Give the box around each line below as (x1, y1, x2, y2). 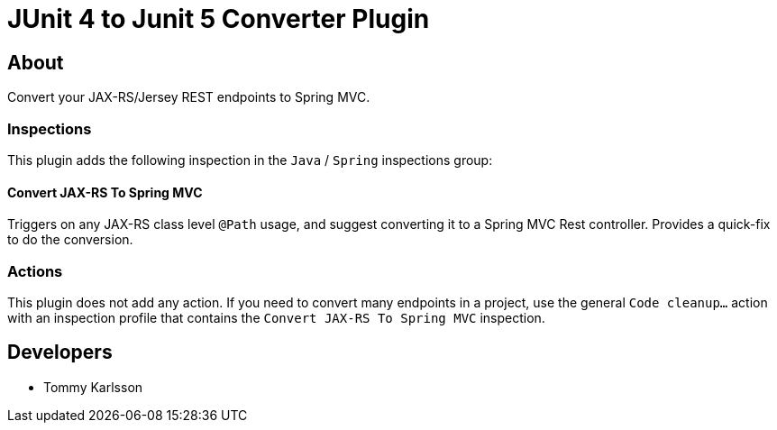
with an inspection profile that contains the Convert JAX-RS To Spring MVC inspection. (7, 309, 545, 325)
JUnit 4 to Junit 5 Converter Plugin (7, 4, 430, 34)
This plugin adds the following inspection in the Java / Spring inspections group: (7, 151, 493, 168)
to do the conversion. (7, 232, 133, 248)
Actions (7, 261, 63, 280)
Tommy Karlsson (43, 379, 143, 395)
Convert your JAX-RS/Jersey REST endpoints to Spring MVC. (7, 89, 370, 105)
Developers (7, 341, 113, 364)
